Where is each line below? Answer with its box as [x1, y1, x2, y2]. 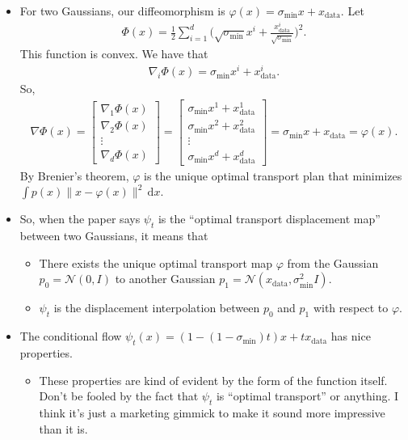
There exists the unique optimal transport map [39, 254, 273, 271]
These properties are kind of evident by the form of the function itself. [39, 371, 388, 388]
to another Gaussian [115, 270, 216, 287]
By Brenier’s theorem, [19, 167, 129, 184]
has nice [330, 328, 371, 345]
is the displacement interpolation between [53, 299, 260, 316]
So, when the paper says [19, 210, 141, 227]
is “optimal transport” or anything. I [216, 387, 399, 404]
